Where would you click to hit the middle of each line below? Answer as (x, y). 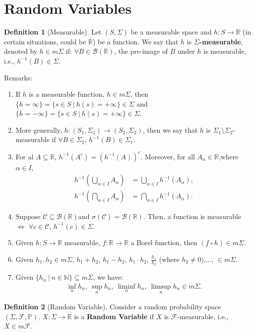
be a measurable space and (171, 32)
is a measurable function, (67, 94)
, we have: (108, 277)
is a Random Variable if (114, 316)
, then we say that (170, 129)
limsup (161, 286)
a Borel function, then (164, 242)
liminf (127, 286)
